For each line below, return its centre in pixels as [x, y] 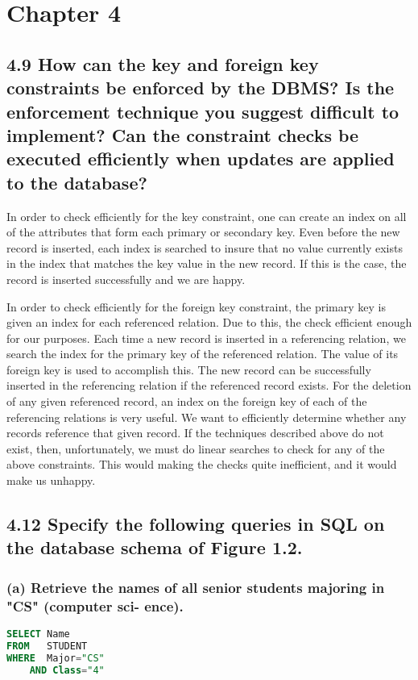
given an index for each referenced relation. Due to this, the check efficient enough [209, 322]
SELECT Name [38, 634]
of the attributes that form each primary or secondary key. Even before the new [203, 232]
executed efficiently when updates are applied [201, 159]
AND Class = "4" [67, 670]
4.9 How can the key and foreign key [163, 63]
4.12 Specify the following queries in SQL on [196, 524]
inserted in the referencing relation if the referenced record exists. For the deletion [209, 385]
